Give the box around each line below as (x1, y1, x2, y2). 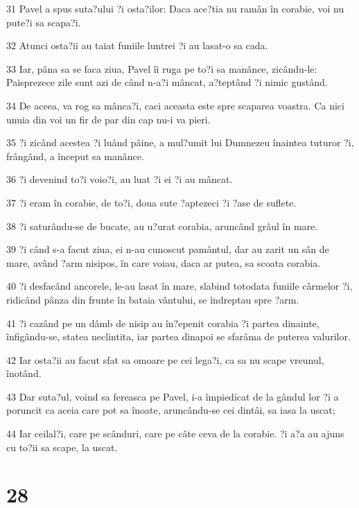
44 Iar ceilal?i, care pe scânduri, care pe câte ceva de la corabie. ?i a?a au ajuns (6, 426, 344, 441)
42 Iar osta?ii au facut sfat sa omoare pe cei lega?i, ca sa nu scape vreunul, (6, 352, 324, 367)
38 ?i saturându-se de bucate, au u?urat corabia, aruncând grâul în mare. (6, 218, 318, 233)
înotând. (6, 366, 42, 380)
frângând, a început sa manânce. (6, 148, 144, 163)
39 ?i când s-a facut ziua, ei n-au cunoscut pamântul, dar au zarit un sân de (6, 242, 329, 256)
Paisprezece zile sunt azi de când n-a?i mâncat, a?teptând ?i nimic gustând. (6, 75, 328, 89)
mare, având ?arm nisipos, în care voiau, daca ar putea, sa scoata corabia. (6, 255, 321, 270)
